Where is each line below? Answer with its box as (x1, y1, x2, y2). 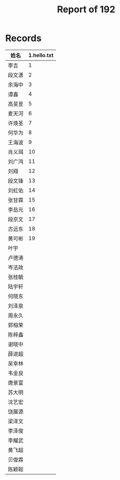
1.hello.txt (28, 51, 54, 58)
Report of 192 (57, 4, 115, 15)
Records (5, 32, 42, 44)
